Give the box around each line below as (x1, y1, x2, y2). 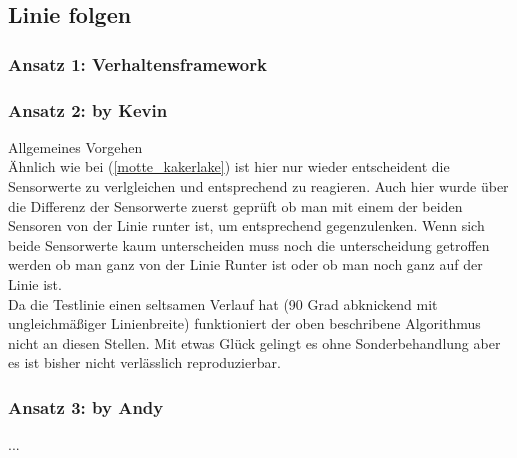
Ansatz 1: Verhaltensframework (8, 51, 267, 76)
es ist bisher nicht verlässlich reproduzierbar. (8, 352, 281, 373)
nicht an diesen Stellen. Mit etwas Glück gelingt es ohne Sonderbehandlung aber (8, 332, 501, 353)
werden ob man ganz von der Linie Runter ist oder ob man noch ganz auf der (8, 254, 483, 275)
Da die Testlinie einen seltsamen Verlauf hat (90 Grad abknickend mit (8, 293, 438, 314)
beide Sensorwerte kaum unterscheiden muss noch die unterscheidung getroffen (8, 234, 490, 255)
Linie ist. (8, 274, 62, 294)
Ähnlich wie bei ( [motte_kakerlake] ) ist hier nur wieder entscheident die (8, 156, 450, 177)
